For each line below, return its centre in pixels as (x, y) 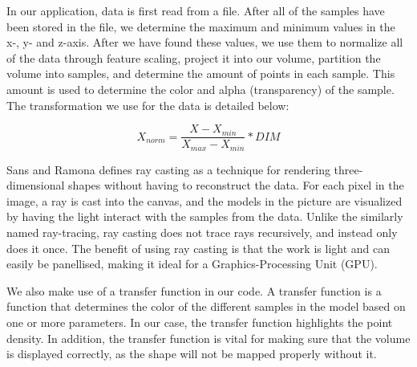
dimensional (36, 185)
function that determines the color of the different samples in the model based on (206, 306)
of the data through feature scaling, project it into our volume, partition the (194, 57)
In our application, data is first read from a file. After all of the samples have (196, 10)
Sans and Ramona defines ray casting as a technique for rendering (168, 169)
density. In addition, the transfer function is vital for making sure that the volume (208, 338)
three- (348, 169)
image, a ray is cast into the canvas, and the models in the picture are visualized (204, 200)
